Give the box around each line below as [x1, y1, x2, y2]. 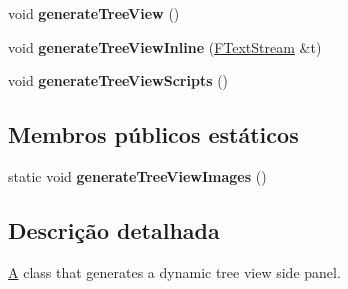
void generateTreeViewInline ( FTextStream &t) [8, 36, 322, 57]
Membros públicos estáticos [8, 119, 299, 150]
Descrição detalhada [8, 214, 220, 245]
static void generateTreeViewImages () [8, 165, 267, 186]
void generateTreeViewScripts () [8, 70, 229, 91]
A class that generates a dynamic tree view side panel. [8, 261, 341, 282]
